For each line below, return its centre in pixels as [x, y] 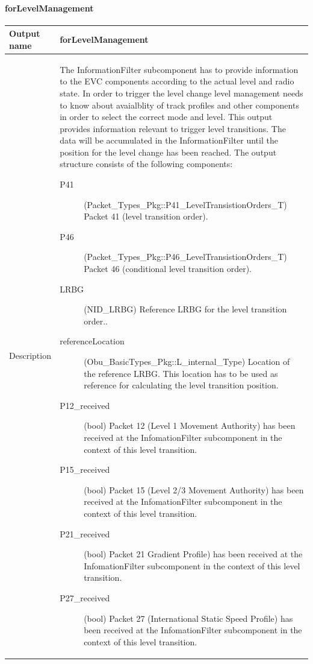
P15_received [85, 470]
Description [30, 356]
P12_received [85, 405]
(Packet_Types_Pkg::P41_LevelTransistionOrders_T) [185, 204]
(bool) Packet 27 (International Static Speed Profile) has [188, 618]
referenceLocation [92, 341]
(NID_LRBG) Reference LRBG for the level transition [185, 309]
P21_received [85, 533]
